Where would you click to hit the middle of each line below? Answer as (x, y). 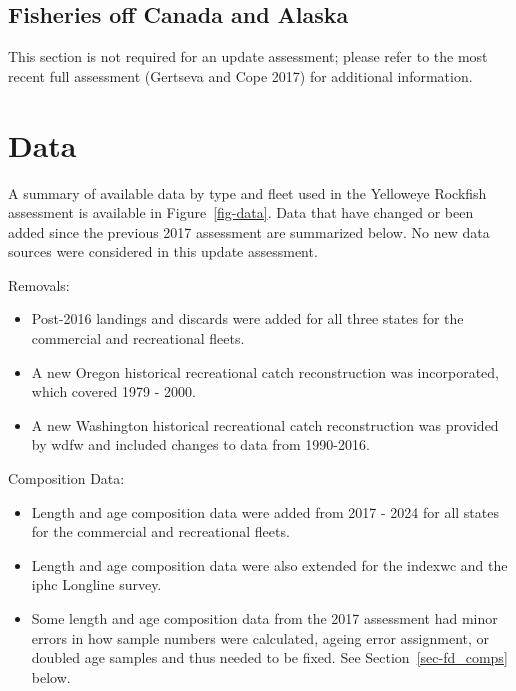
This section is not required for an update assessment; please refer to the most (248, 56)
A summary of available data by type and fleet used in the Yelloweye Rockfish (247, 192)
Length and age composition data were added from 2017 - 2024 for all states (265, 511)
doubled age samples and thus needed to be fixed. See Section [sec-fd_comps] (269, 657)
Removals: (39, 284)
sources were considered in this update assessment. (163, 251)
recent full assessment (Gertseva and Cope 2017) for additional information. (240, 75)
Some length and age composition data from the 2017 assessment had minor (264, 618)
